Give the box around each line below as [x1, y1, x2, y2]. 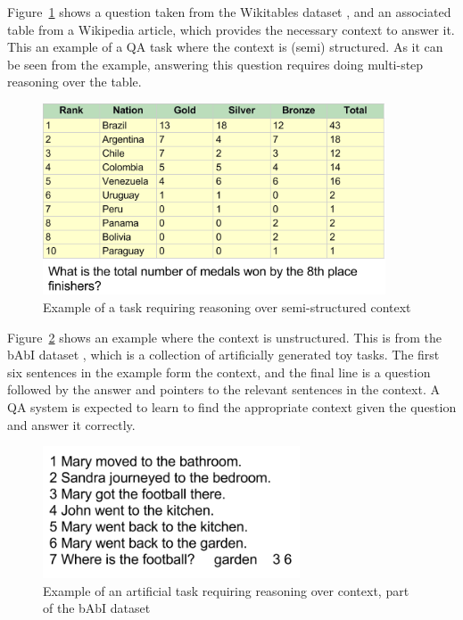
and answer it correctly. [7, 415, 136, 434]
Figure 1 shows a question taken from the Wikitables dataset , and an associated [7, 3, 451, 21]
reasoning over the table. [7, 72, 142, 91]
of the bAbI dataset [43, 599, 151, 617]
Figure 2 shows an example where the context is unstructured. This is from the [7, 327, 442, 346]
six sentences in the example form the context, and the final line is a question [7, 362, 431, 381]
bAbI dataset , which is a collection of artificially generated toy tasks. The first [7, 345, 440, 364]
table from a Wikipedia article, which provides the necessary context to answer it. [7, 20, 455, 38]
